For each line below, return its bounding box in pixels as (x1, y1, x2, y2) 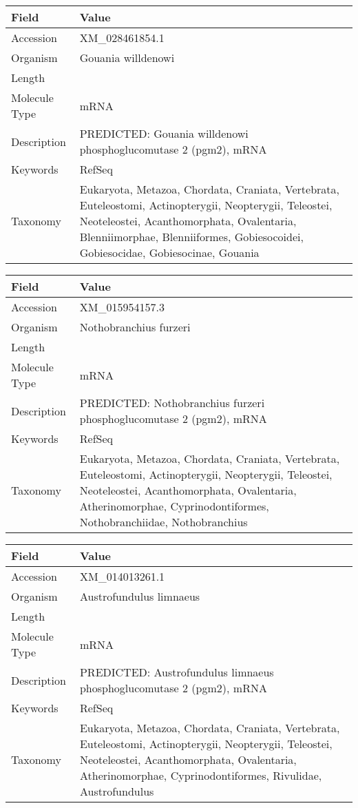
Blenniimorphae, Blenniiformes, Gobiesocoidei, (79, 229, 304, 245)
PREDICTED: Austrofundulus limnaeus (79, 664, 274, 680)
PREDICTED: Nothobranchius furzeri (79, 395, 265, 411)
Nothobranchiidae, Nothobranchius (79, 514, 248, 530)
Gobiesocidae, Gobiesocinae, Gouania (79, 245, 260, 260)
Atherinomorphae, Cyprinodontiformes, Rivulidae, (79, 767, 322, 783)
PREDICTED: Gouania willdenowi (79, 125, 249, 141)
